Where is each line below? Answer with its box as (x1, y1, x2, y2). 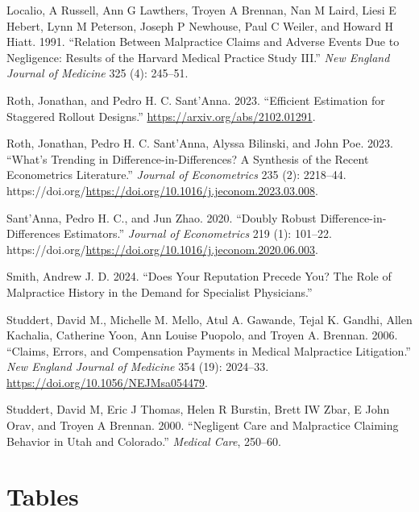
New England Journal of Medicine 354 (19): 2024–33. (6, 358, 269, 375)
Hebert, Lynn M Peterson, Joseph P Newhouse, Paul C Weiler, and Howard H (6, 17, 394, 34)
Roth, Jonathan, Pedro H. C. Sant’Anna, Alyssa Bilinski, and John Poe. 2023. (6, 135, 393, 152)
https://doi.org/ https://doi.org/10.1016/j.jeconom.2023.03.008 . (6, 181, 318, 198)
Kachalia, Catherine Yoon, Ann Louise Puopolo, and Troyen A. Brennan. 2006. (6, 327, 398, 343)
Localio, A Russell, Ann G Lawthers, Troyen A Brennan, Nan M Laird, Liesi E (6, 2, 396, 18)
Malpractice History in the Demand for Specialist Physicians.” (6, 283, 313, 300)
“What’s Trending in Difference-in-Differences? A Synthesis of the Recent (6, 150, 369, 167)
